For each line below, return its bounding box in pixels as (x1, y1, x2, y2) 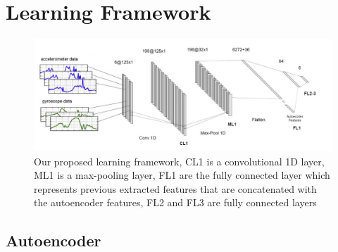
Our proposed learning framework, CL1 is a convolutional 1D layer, (34, 153, 325, 168)
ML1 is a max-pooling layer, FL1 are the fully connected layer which (34, 168, 330, 182)
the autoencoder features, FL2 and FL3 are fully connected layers (34, 195, 317, 210)
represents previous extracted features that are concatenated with (34, 181, 317, 196)
